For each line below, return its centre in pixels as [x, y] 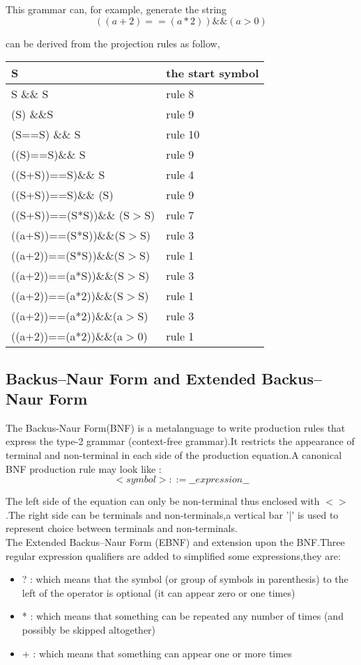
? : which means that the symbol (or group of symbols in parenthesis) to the [185, 579]
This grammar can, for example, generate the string [116, 9]
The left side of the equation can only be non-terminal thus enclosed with [163, 501]
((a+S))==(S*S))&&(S [68, 235]
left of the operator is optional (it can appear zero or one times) [159, 592]
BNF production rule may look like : [84, 468]
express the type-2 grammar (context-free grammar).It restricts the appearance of [180, 441]
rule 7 [180, 215]
